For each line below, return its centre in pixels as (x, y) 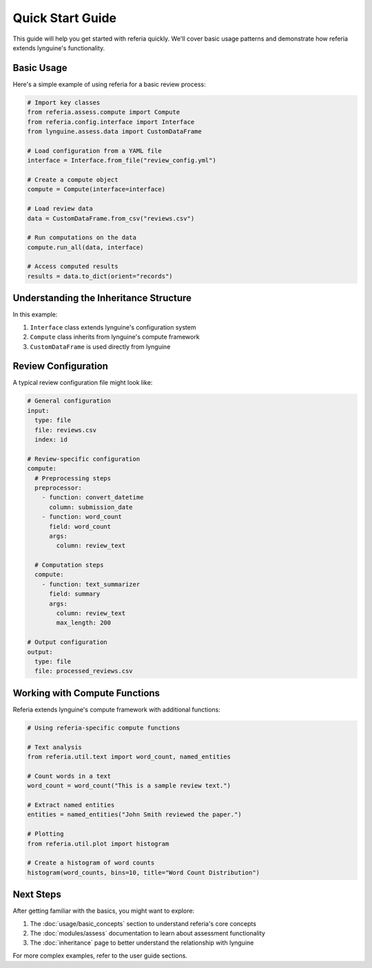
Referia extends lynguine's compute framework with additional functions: (116, 709)
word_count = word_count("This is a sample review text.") (129, 786)
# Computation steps (69, 565)
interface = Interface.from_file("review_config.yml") (122, 161)
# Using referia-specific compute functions (104, 728)
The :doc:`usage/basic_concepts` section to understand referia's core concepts (143, 923)
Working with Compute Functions (86, 693)
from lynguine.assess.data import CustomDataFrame (115, 131)
